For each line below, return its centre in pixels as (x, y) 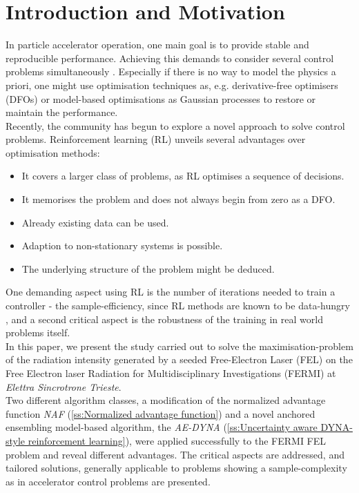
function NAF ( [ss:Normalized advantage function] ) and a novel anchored (161, 413)
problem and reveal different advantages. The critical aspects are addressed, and (175, 454)
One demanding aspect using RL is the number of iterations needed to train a (171, 292)
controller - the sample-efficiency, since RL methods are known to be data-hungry (178, 306)
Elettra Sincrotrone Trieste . (64, 386)
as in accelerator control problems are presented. (108, 481)
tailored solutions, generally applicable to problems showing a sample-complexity (176, 468)
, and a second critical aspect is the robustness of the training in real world (164, 319)
